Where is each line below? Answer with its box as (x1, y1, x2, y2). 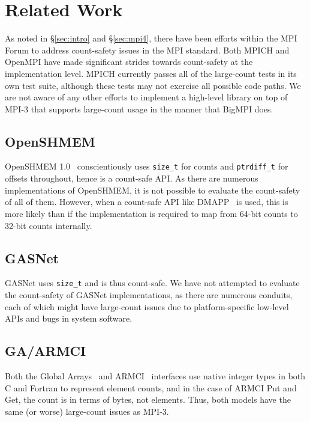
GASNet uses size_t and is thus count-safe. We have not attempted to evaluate (5, 277, 300, 289)
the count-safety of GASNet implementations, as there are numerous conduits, (5, 288, 293, 301)
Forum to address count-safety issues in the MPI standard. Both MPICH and (5, 43, 290, 56)
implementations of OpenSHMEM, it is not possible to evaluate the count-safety (5, 183, 300, 196)
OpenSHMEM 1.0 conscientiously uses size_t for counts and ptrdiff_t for (5, 160, 288, 173)
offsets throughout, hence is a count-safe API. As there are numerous (5, 172, 258, 185)
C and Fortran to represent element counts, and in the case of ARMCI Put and (5, 381, 297, 394)
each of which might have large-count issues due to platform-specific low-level (5, 300, 289, 313)
